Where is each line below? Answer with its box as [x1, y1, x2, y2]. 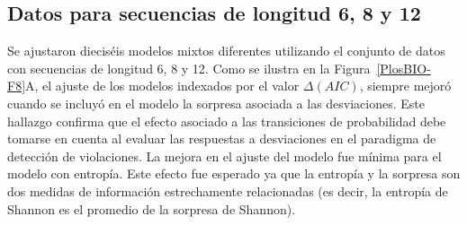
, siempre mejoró [359, 76, 452, 95]
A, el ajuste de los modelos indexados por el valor [25, 76, 300, 95]
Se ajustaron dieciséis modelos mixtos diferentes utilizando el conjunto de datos [7, 41, 445, 60]
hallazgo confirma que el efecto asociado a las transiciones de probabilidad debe [7, 111, 446, 130]
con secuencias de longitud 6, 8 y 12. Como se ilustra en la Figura [7, 58, 371, 77]
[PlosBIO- [376, 58, 431, 77]
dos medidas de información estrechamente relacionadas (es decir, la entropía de [7, 181, 448, 200]
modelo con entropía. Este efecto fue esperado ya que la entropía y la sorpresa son [7, 164, 461, 183]
